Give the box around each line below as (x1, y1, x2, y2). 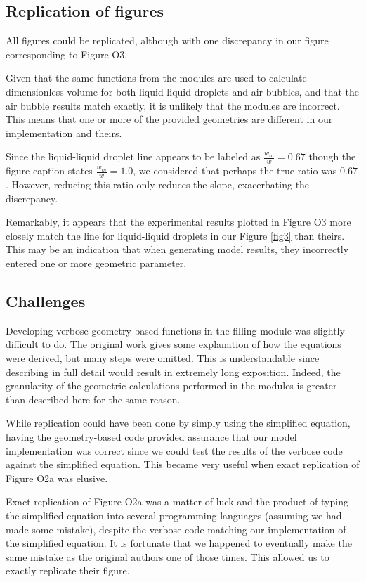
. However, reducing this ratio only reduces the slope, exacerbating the (6, 177, 310, 192)
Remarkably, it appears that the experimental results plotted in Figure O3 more (6, 214, 351, 229)
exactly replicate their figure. (6, 563, 130, 578)
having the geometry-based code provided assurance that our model (6, 429, 297, 444)
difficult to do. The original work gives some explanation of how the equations (6, 337, 341, 351)
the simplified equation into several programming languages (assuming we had (6, 507, 342, 522)
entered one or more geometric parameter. (6, 255, 187, 270)
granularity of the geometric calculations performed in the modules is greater (6, 378, 337, 393)
